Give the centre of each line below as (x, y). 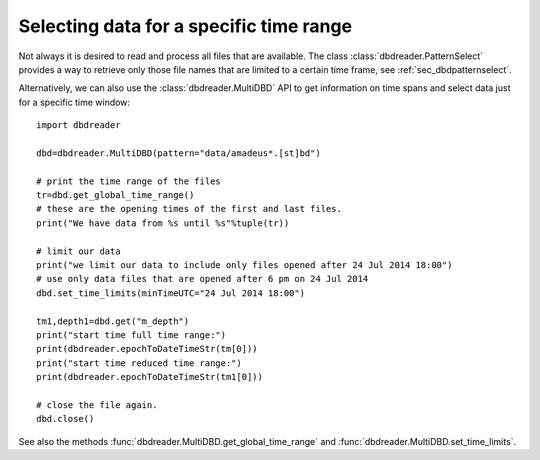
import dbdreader (78, 125)
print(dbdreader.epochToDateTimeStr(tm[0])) (147, 349)
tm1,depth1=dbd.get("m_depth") (113, 321)
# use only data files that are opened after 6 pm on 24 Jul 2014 (202, 279)
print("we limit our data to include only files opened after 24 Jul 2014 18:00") (244, 265)
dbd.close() (65, 419)
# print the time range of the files (129, 181)
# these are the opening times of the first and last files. (189, 209)
